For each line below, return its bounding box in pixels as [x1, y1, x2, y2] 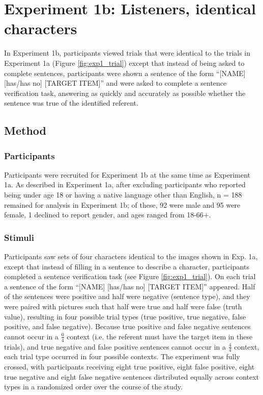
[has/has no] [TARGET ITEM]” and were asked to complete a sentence [4, 78, 227, 88]
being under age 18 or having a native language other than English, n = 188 [4, 189, 242, 200]
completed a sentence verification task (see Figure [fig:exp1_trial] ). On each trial [4, 271, 256, 282]
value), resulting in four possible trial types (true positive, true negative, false [4, 311, 246, 322]
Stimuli [4, 231, 35, 243]
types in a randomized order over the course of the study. [4, 381, 183, 392]
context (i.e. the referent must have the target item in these [67, 331, 253, 341]
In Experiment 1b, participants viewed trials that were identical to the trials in [4, 47, 251, 58]
